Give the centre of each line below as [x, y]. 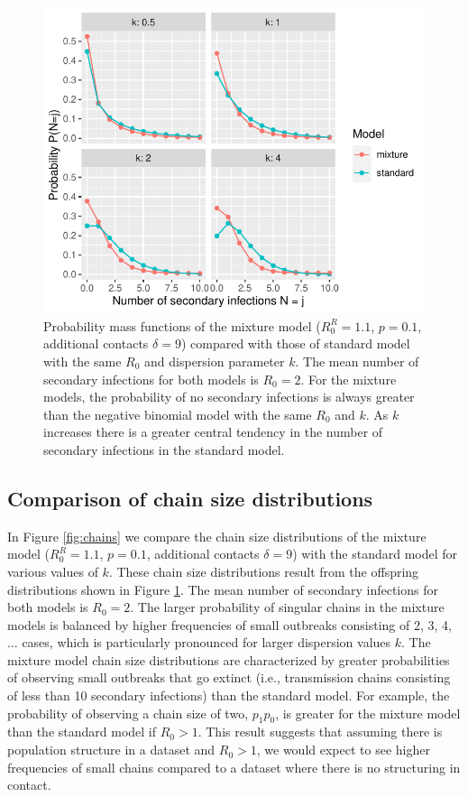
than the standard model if [82, 732]
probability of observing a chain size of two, [128, 713]
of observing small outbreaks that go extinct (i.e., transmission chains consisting [229, 677]
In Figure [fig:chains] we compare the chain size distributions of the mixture [217, 536]
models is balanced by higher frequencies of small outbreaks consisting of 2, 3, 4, [229, 624]
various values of [53, 571]
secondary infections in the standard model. [164, 449]
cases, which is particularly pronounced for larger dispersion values [206, 642]
